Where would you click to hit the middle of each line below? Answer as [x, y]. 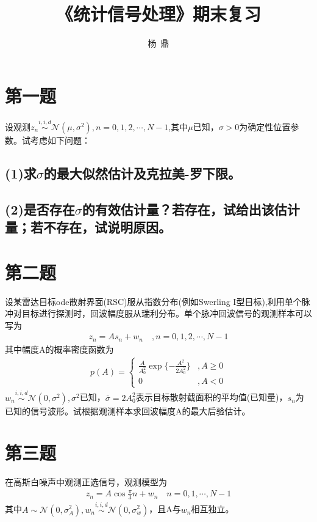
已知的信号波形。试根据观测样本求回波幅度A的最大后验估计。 [128, 410]
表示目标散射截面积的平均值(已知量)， [212, 397]
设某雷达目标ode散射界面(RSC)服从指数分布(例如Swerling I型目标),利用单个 [153, 301]
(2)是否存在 [40, 209]
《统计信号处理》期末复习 [158, 14]
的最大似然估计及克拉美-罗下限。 [142, 173]
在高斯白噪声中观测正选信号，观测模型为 [86, 482]
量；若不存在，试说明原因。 [88, 227]
